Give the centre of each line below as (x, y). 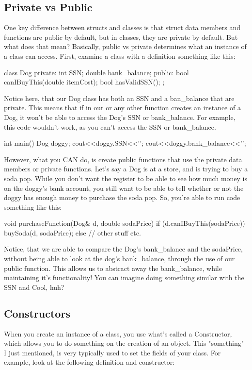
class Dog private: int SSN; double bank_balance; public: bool (96, 72)
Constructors (37, 313)
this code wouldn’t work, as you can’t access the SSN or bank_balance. (110, 126)
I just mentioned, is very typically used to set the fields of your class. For (112, 352)
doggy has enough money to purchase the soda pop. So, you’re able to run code (122, 197)
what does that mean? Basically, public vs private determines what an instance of (125, 46)
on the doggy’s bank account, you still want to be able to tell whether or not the (124, 188)
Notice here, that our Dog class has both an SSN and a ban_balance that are (119, 98)
